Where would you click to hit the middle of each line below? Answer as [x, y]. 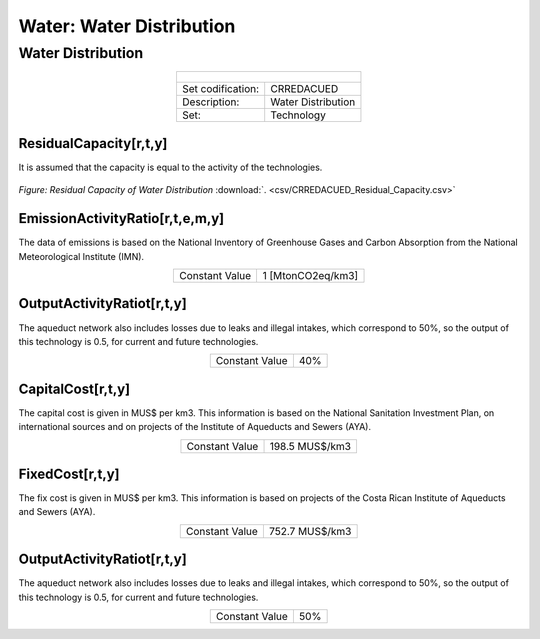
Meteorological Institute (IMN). [81, 256]
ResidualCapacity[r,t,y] [93, 143]
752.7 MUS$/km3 [310, 531]
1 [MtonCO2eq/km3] [310, 275]
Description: [210, 102]
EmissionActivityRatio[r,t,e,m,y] [121, 218]
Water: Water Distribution [127, 26]
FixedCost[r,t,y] [69, 474]
